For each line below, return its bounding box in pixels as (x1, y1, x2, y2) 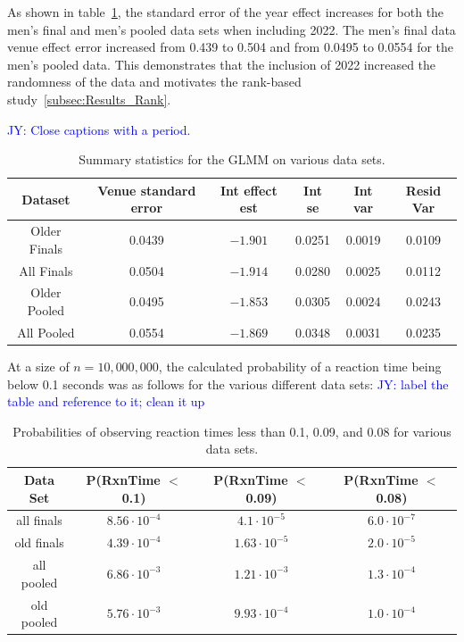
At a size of (7, 357, 70, 375)
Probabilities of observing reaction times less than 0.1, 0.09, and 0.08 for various (12, 421, 452, 440)
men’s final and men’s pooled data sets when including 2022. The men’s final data (7, 20, 456, 38)
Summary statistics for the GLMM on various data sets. (79, 150, 385, 169)
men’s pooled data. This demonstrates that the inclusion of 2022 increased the (7, 54, 436, 73)
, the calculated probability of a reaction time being (158, 357, 442, 375)
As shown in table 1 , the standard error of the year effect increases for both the (7, 3, 444, 21)
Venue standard (97, 180, 196, 199)
